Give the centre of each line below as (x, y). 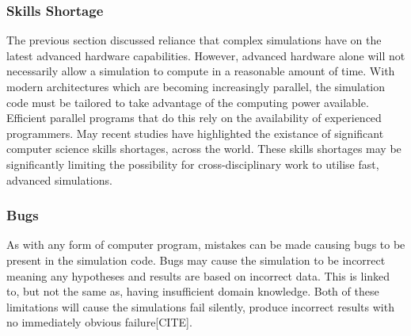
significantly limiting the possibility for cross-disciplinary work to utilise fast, (193, 164)
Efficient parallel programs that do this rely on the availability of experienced (194, 118)
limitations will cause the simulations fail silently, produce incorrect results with (200, 306)
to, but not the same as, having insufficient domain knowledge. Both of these (193, 291)
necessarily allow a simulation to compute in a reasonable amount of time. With (201, 71)
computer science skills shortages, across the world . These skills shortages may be (204, 149)
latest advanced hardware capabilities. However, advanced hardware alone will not (206, 55)
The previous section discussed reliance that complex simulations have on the (194, 40)
